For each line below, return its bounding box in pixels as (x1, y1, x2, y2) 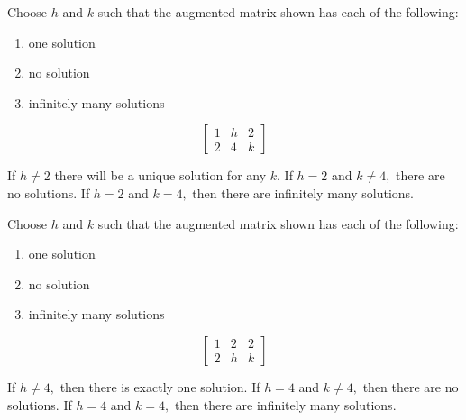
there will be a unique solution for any (54, 166, 267, 185)
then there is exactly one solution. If (59, 377, 260, 396)
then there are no (362, 377, 459, 396)
